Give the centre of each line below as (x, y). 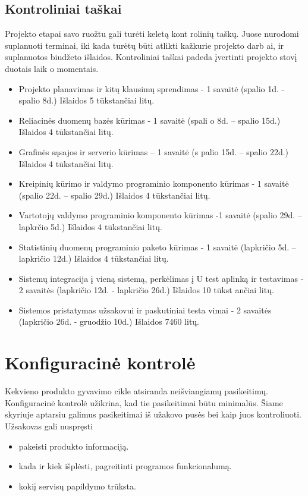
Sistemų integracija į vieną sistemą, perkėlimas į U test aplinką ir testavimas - (161, 278)
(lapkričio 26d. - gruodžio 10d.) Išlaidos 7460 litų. (109, 321)
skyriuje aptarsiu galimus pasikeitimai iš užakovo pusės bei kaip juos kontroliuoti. (153, 414)
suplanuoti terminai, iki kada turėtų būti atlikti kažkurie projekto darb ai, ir (144, 45)
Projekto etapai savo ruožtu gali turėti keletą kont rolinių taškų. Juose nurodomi (152, 34)
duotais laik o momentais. (52, 68)
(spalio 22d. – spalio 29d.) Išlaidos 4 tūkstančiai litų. (114, 195)
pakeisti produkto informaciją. (74, 446)
